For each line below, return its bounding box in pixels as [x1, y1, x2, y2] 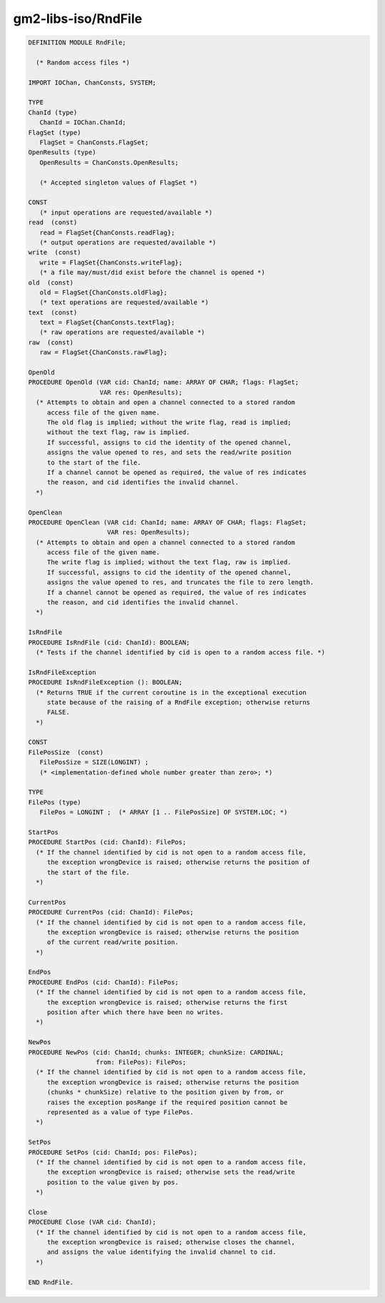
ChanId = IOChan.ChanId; [39, 119, 126, 126]
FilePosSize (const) [28, 748, 104, 757]
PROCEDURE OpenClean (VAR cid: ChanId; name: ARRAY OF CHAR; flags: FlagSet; [28, 518, 307, 526]
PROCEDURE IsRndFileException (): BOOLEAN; [28, 679, 183, 687]
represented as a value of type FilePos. [46, 1108, 194, 1116]
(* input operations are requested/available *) [39, 208, 213, 216]
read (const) [28, 219, 78, 226]
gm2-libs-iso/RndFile [13, 11, 143, 26]
